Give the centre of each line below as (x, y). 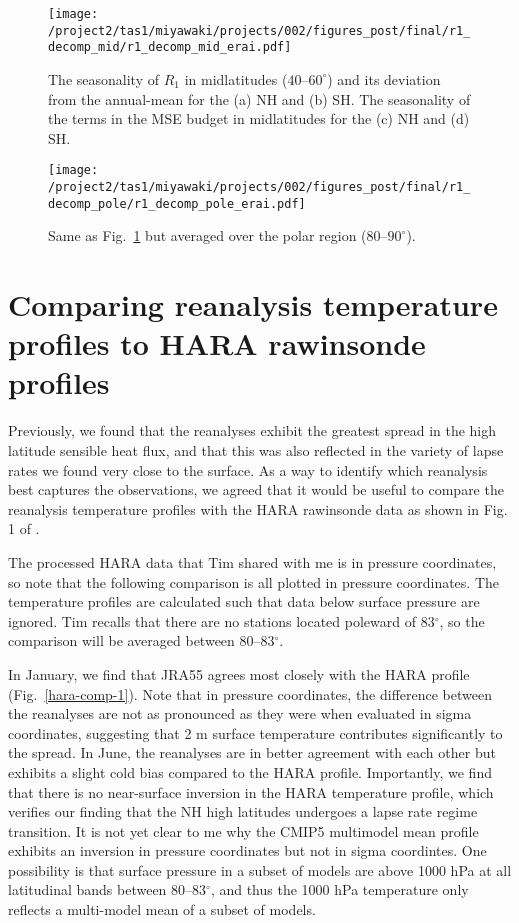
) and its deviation (384, 78)
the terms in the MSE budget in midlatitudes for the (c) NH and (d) (259, 118)
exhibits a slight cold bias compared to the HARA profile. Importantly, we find (250, 771)
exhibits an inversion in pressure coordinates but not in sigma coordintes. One (247, 850)
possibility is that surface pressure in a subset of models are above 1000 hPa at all (260, 869)
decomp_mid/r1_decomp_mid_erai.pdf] (170, 47)
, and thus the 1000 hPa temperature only (339, 889)
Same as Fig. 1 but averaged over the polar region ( (207, 235)
